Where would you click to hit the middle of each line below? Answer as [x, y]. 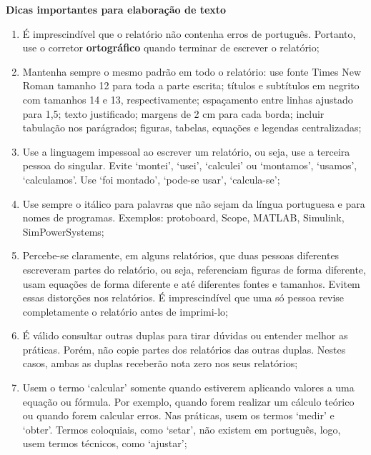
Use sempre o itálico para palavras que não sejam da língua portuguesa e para [194, 203]
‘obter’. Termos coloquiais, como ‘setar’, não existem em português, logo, [182, 429]
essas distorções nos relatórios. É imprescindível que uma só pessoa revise [183, 297]
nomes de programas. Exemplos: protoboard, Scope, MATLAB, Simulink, [183, 217]
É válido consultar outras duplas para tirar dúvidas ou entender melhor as [185, 335]
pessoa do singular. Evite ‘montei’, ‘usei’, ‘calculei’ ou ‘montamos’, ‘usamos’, [190, 165]
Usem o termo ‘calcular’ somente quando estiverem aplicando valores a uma [188, 387]
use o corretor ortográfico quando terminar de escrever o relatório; [171, 47]
